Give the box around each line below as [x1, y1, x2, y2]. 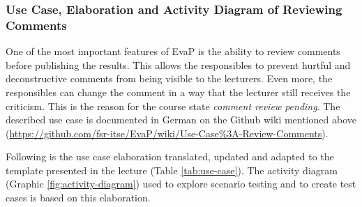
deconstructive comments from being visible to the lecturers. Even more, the [6, 71, 333, 86]
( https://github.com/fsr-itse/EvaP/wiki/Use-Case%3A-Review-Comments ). [6, 125, 329, 140]
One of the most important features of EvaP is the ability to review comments [6, 44, 340, 59]
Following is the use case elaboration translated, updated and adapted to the [6, 149, 334, 164]
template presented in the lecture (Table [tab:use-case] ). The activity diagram [6, 162, 338, 177]
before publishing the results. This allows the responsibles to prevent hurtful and [6, 57, 351, 72]
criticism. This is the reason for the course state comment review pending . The [6, 98, 340, 113]
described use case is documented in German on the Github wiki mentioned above [6, 112, 357, 127]
